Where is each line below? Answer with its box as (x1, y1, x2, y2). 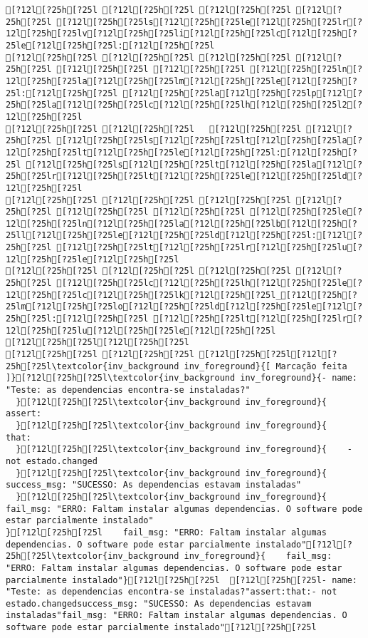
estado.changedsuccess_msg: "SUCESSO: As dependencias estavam (6, 598, 312, 609)
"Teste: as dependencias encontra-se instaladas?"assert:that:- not (6, 587, 337, 597)
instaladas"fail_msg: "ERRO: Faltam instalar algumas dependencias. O (6, 610, 347, 621)
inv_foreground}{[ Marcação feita (184, 361, 347, 371)
